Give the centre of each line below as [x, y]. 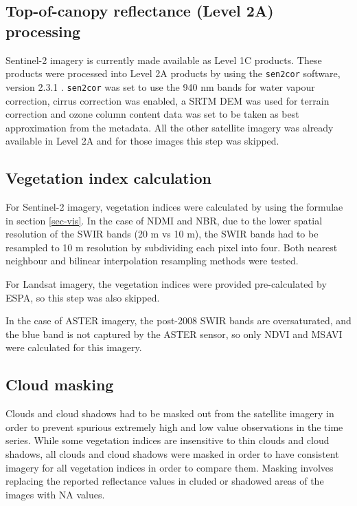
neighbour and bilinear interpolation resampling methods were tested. [152, 261]
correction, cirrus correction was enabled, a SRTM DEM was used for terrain [168, 100]
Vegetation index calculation [108, 178]
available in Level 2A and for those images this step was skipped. [142, 141]
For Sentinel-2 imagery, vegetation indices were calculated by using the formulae [174, 207]
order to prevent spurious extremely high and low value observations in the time [174, 426]
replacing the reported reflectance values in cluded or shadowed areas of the [165, 481]
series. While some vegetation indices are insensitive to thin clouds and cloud [168, 440]
